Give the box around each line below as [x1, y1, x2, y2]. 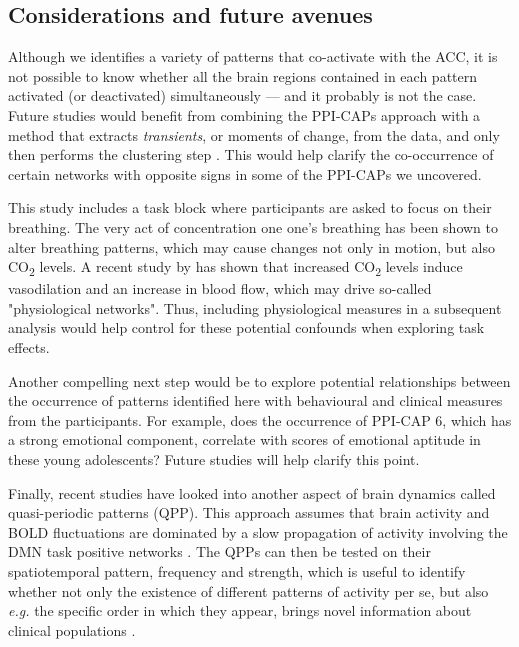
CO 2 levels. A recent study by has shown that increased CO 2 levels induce [8, 256, 463, 279]
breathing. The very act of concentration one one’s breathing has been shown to [8, 216, 498, 237]
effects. [8, 337, 50, 358]
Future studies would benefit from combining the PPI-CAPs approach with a [8, 104, 481, 125]
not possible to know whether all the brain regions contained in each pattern [8, 65, 478, 86]
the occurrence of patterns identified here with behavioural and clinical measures [8, 390, 503, 411]
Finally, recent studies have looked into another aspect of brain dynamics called [8, 482, 496, 503]
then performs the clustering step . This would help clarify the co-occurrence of [8, 144, 494, 165]
